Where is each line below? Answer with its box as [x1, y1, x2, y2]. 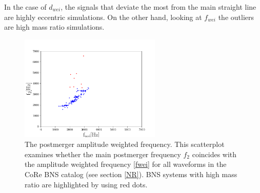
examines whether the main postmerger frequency [25, 148, 181, 159]
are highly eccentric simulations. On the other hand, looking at [4, 11, 202, 22]
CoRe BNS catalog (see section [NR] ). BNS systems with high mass [25, 168, 237, 179]
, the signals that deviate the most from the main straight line [61, 2, 256, 12]
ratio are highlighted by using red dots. [25, 179, 148, 189]
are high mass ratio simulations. [4, 22, 105, 32]
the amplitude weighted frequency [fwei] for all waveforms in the [25, 159, 227, 169]
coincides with [192, 148, 237, 159]
